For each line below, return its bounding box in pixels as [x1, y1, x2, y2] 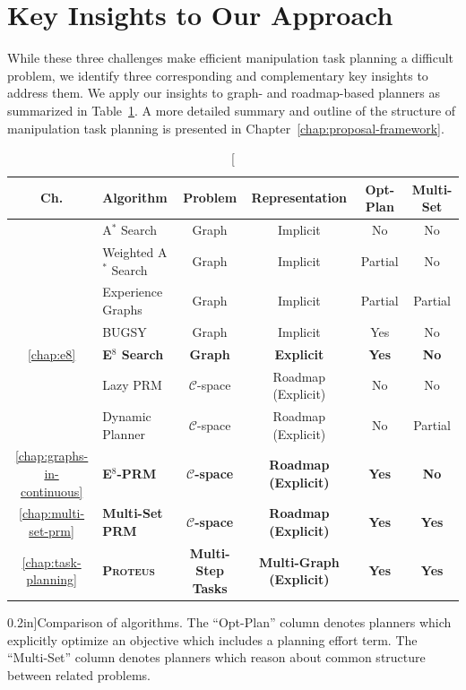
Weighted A [102, 242, 168, 261]
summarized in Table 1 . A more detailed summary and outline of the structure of [7, 100, 456, 119]
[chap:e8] [27, 344, 76, 363]
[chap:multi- [19, 504, 85, 522]
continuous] [20, 481, 83, 500]
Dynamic [102, 406, 151, 425]
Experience [102, 282, 163, 301]
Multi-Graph [258, 552, 340, 571]
